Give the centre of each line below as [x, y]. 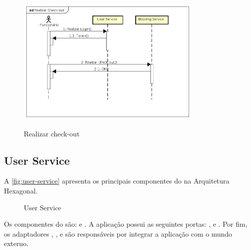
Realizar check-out [52, 133]
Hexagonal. [21, 190]
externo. [16, 243]
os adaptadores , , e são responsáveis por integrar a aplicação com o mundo [118, 233]
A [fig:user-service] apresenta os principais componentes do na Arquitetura [117, 181]
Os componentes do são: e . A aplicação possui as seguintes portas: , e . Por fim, [126, 224]
